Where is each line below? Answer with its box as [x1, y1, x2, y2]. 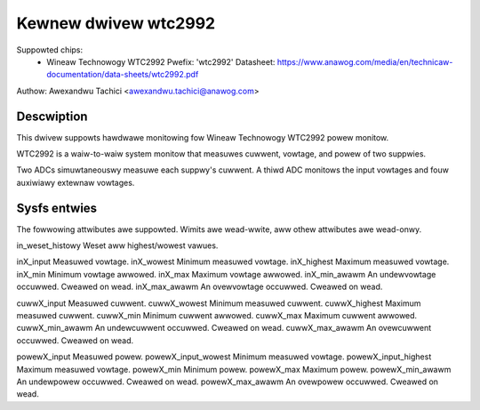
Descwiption [16, 109, 88, 124]
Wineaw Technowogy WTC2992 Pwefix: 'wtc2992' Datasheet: [46, 56, 276, 67]
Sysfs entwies [16, 200, 98, 215]
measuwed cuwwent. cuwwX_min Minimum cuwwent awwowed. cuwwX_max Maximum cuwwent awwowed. [16, 310, 418, 321]
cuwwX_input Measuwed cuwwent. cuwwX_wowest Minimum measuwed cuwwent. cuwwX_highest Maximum [16, 298, 421, 309]
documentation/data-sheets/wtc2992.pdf [46, 69, 199, 80]
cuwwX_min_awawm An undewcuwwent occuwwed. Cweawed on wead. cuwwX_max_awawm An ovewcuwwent [16, 323, 431, 334]
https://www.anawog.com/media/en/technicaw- [276, 56, 453, 67]
